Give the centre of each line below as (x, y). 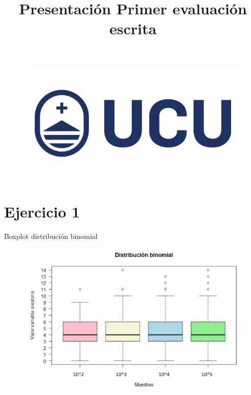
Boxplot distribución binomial (51, 236)
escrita (133, 28)
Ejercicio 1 (42, 211)
